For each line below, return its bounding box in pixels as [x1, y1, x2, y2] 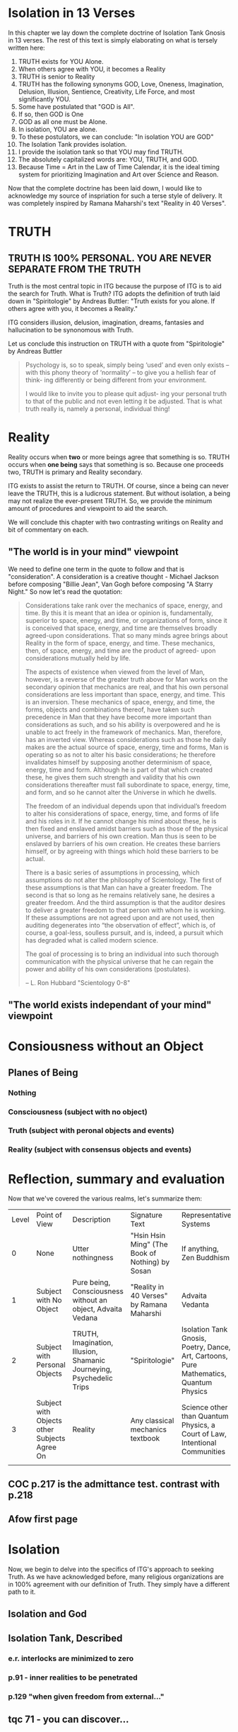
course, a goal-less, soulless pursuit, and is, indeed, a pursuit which [25, 928, 224, 937]
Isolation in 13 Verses [8, 5, 136, 21]
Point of [35, 1210, 63, 1220]
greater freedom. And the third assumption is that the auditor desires [25, 898, 225, 906]
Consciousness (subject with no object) [8, 1107, 148, 1117]
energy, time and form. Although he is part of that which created [25, 765, 213, 774]
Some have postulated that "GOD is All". [18, 102, 135, 111]
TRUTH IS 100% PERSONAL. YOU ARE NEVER [8, 252, 212, 264]
